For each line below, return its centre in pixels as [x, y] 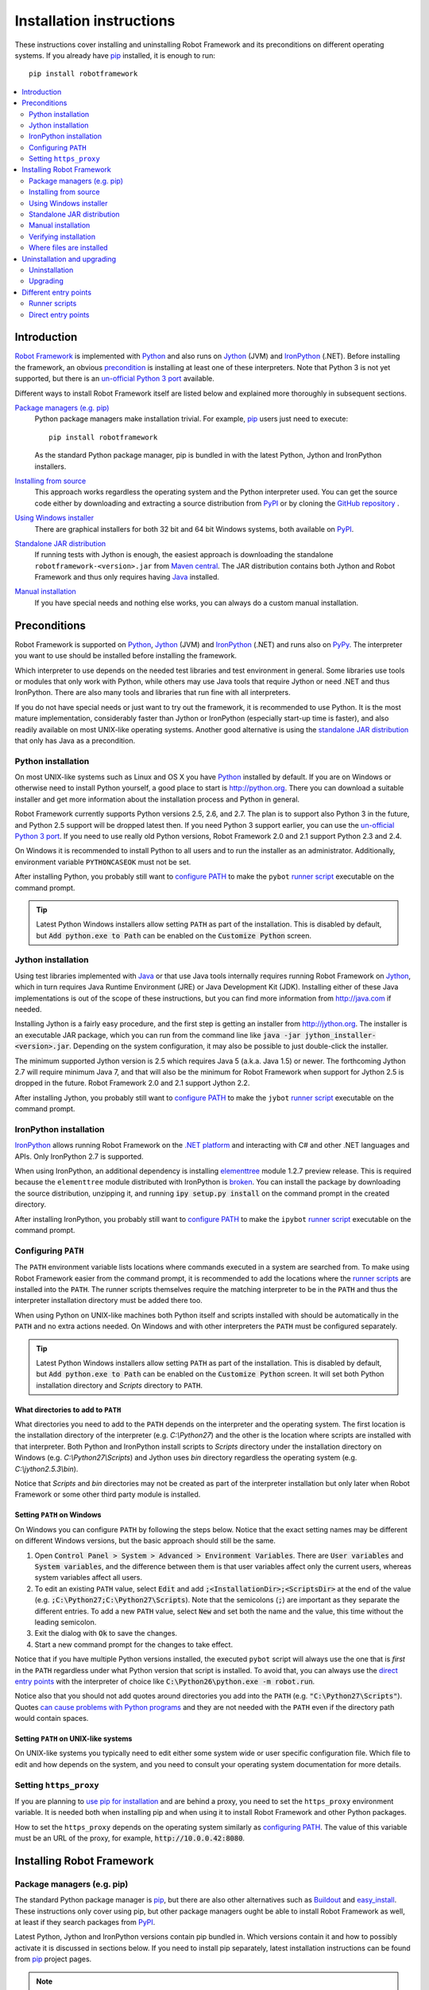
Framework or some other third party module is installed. [108, 1494]
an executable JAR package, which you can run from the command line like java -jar [158, 1035]
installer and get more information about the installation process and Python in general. [157, 799]
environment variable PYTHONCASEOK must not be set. [103, 862]
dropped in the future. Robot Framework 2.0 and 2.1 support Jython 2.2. [132, 1083]
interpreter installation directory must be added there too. [108, 1301]
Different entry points [56, 292]
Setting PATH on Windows [58, 1515]
